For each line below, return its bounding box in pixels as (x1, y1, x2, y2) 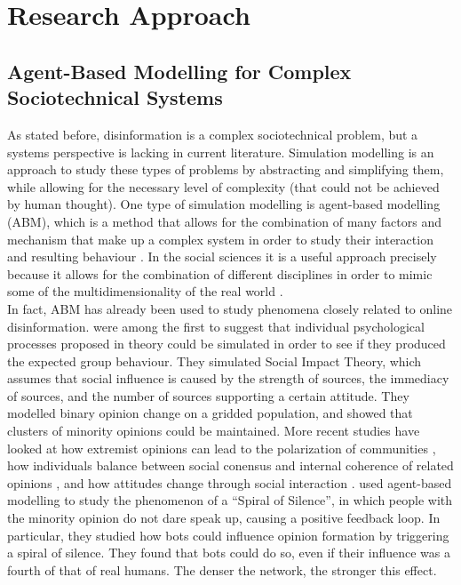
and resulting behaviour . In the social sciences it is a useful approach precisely (7, 247, 437, 266)
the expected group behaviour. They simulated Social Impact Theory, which (7, 351, 422, 370)
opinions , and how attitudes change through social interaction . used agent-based (7, 473, 452, 492)
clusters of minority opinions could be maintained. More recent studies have (7, 421, 420, 440)
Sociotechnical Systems (7, 84, 223, 111)
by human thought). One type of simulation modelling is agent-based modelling (7, 195, 441, 213)
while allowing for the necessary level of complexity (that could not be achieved (7, 177, 440, 196)
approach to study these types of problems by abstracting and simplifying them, (7, 160, 444, 179)
